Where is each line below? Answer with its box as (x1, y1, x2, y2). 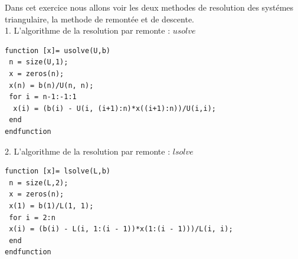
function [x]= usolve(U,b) (5, 46, 110, 55)
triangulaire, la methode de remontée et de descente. (5, 12, 194, 25)
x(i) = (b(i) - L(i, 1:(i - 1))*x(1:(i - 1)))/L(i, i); (9, 225, 233, 234)
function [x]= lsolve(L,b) (5, 167, 110, 176)
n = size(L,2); (9, 178, 68, 187)
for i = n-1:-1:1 (9, 93, 77, 101)
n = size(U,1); (9, 58, 68, 67)
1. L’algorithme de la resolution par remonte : (5, 24, 171, 37)
